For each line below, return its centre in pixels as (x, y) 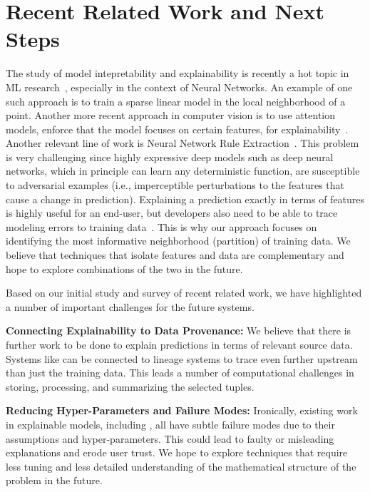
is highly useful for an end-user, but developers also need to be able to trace (172, 213)
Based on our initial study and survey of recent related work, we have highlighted (184, 293)
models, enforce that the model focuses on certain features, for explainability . (177, 129)
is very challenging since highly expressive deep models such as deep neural (170, 157)
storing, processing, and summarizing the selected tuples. (130, 386)
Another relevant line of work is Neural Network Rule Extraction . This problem (183, 143)
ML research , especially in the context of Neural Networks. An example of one (179, 87)
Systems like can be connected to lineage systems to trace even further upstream (182, 358)
